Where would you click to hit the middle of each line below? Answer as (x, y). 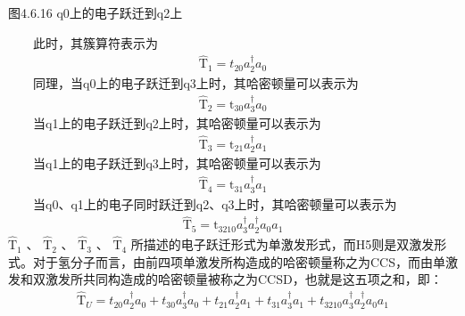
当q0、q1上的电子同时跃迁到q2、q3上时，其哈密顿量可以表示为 (215, 203)
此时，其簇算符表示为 (95, 42)
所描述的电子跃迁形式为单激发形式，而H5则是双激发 (282, 244)
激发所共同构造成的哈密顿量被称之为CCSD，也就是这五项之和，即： (244, 279)
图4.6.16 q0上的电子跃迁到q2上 (95, 12)
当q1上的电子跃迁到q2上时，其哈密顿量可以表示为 (177, 123)
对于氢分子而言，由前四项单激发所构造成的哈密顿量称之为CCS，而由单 (239, 261)
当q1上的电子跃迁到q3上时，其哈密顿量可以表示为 (177, 163)
